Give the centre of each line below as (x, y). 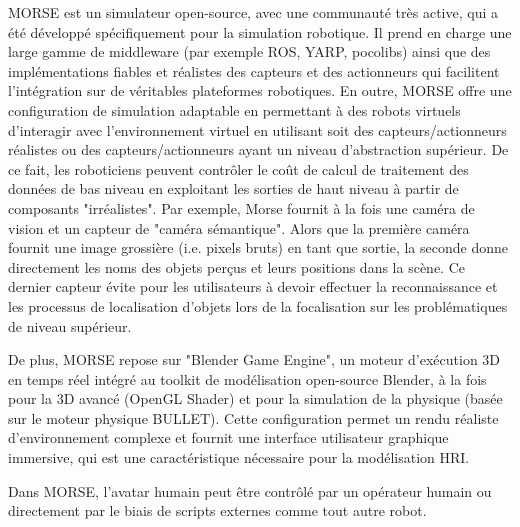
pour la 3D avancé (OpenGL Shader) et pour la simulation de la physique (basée (255, 398)
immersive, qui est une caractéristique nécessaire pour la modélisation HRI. (239, 457)
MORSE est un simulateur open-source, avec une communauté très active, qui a (253, 12)
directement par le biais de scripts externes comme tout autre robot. (217, 510)
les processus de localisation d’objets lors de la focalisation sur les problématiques (258, 305)
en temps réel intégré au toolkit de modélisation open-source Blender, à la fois (247, 378)
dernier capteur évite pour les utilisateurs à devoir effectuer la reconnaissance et (253, 286)
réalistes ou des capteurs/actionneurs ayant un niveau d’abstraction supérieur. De (258, 149)
